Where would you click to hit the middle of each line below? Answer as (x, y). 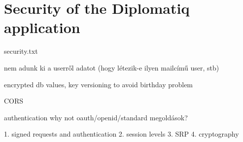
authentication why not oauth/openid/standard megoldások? (96, 117)
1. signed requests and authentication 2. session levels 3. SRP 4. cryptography (121, 134)
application (42, 27)
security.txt (21, 51)
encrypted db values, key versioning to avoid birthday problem (99, 84)
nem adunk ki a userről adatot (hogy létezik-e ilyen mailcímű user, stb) (112, 67)
